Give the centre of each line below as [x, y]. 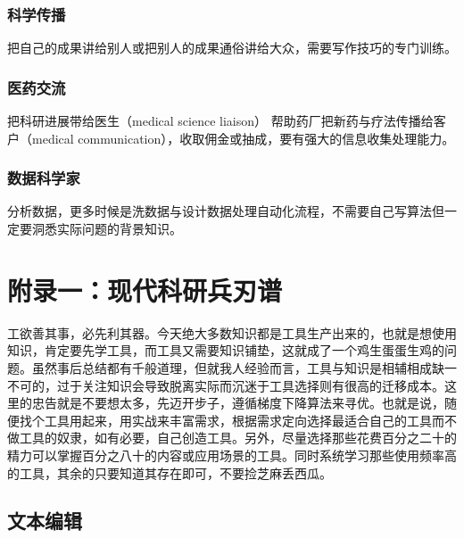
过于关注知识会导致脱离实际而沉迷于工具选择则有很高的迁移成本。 [250, 385]
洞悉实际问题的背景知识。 [107, 229]
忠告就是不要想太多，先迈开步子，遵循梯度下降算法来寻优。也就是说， [238, 403]
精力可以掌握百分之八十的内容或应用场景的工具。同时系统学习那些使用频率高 [232, 455]
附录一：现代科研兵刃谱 [145, 290]
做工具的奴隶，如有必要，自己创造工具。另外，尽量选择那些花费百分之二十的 [232, 438]
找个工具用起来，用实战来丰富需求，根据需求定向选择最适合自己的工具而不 [238, 420]
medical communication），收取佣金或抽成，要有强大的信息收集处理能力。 [243, 138]
